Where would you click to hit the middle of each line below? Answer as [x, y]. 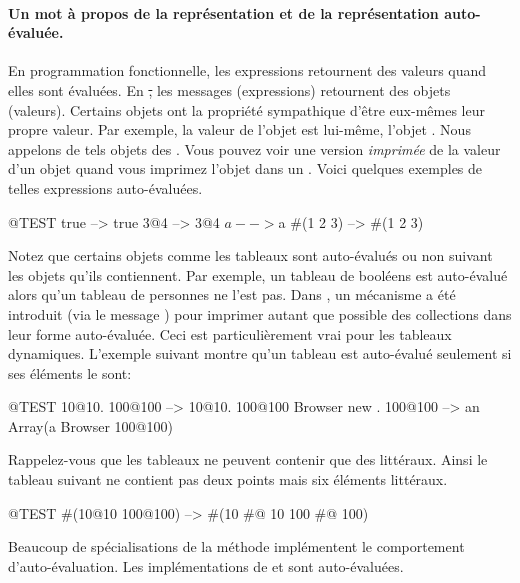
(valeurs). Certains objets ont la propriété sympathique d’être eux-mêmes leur [246, 109]
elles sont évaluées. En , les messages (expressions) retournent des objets [229, 89]
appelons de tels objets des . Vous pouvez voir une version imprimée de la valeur [254, 148]
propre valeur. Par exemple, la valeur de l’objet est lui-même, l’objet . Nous [239, 129]
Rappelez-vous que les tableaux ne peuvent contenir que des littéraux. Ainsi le [248, 459]
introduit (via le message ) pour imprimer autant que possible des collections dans [260, 313]
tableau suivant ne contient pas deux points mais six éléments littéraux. [228, 479]
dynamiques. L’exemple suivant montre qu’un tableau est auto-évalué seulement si [260, 353]
